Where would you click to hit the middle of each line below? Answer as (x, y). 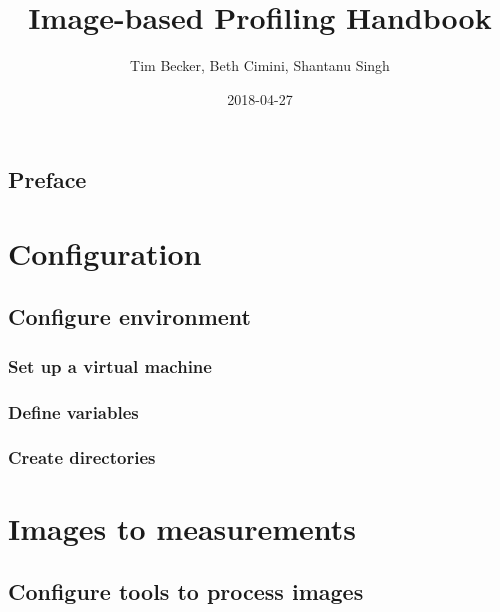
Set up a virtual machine (110, 365)
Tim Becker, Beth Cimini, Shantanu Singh (260, 65)
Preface (47, 179)
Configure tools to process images (186, 591)
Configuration (105, 252)
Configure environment (129, 316)
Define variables (73, 411)
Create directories (82, 457)
